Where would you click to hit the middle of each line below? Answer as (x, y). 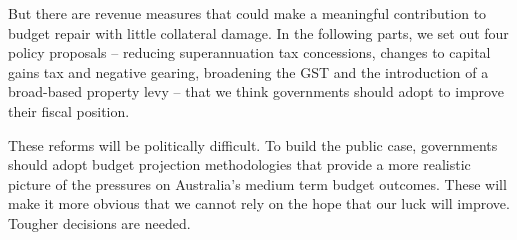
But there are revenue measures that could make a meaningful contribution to (247, 13)
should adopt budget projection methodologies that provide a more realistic (239, 164)
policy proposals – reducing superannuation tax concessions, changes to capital (249, 52)
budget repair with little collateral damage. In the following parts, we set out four (258, 32)
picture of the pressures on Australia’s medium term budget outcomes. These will (257, 183)
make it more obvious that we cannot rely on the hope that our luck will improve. (259, 203)
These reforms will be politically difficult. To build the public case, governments (253, 144)
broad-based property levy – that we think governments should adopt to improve (256, 91)
